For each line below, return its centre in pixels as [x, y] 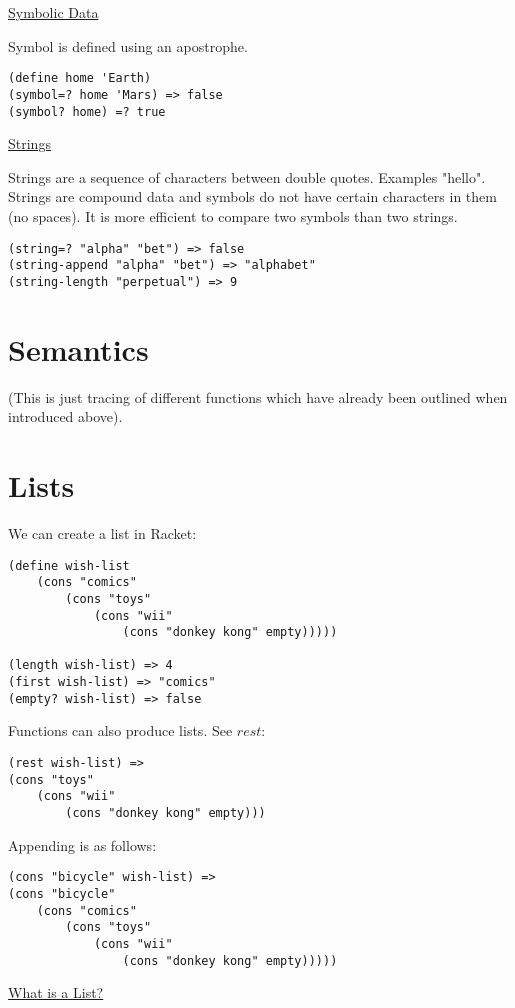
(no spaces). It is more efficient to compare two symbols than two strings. [233, 215]
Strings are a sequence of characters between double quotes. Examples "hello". [247, 176]
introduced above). [65, 416]
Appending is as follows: [82, 844]
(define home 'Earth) [80, 78]
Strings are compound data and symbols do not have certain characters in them [252, 196]
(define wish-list [69, 565]
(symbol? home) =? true [87, 111]
